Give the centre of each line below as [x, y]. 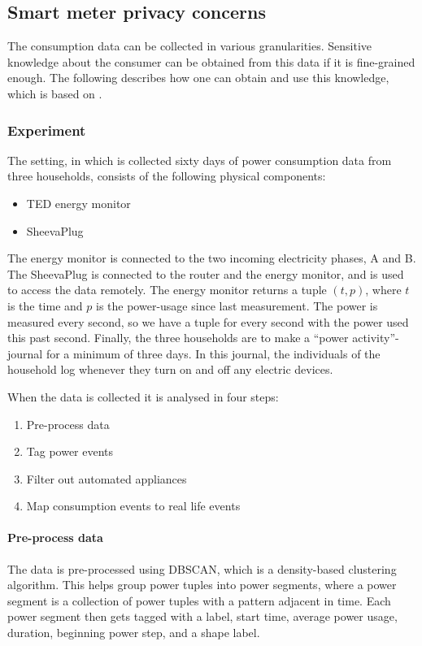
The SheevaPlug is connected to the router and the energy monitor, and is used [206, 273]
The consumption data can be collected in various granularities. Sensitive [190, 46]
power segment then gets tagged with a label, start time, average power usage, [202, 616]
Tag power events [70, 451]
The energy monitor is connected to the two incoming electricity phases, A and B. [212, 258]
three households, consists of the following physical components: [167, 176]
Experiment [47, 130]
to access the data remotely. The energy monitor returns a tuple [167, 290]
